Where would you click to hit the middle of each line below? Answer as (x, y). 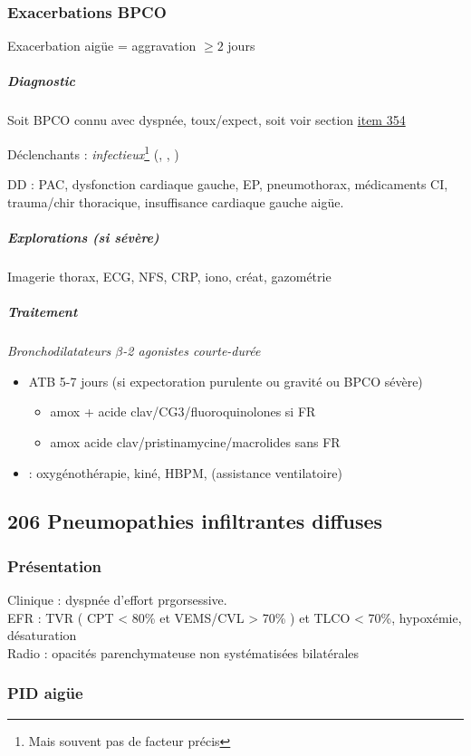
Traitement (43, 312)
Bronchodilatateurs (59, 351)
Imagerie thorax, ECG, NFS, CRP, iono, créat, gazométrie (169, 276)
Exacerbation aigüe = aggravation (102, 46)
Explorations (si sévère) (83, 237)
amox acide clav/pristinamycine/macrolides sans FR (195, 441)
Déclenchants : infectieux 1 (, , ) (93, 152)
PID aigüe (45, 693)
